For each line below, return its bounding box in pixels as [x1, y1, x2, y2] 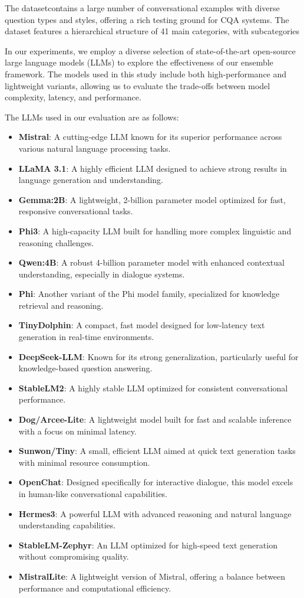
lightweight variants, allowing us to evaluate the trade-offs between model [5, 79, 270, 92]
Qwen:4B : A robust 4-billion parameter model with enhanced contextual [18, 256, 285, 269]
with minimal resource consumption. [18, 456, 150, 468]
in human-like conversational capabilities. [18, 488, 168, 499]
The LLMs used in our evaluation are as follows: [5, 110, 179, 123]
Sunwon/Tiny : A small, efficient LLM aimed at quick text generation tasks [18, 445, 296, 457]
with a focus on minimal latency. [18, 424, 137, 437]
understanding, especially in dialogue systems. [18, 267, 185, 280]
